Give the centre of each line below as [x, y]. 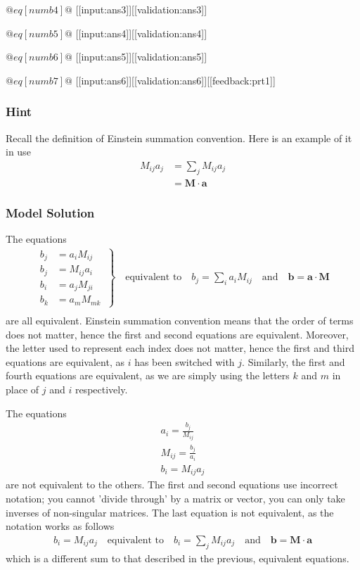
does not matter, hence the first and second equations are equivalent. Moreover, [177, 334]
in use [18, 152]
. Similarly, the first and [294, 361]
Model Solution [50, 212]
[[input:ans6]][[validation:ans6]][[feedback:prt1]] [175, 80]
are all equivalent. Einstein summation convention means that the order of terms [180, 320]
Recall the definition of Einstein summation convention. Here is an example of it [179, 138]
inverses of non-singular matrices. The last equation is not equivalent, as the [170, 512]
